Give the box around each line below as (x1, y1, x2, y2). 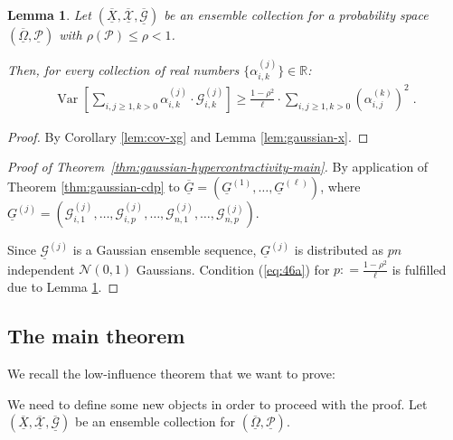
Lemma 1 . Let (7, 5, 91, 23)
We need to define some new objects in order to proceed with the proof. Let (7, 394, 428, 413)
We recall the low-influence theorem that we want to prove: (7, 364, 335, 383)
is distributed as (294, 240, 384, 259)
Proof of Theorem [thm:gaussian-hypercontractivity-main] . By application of (7, 157, 429, 176)
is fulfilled (392, 259, 447, 278)
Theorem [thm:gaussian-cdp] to (7, 176, 180, 195)
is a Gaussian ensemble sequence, (72, 240, 257, 259)
